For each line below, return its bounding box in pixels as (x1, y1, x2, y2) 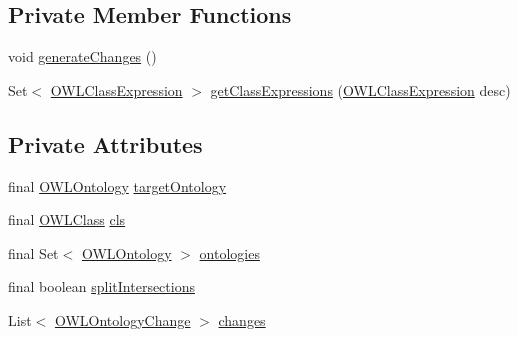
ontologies (199, 242, 260, 263)
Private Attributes (8, 128, 203, 159)
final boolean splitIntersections (8, 276, 195, 297)
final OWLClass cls (8, 209, 126, 230)
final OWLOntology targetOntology (8, 175, 227, 196)
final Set (8, 242, 59, 263)
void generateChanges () (8, 46, 157, 67)
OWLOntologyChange (54, 309, 191, 330)
